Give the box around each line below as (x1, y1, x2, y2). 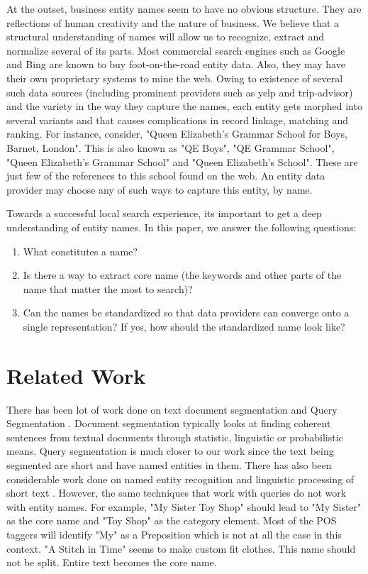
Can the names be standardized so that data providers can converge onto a (23, 305, 350, 320)
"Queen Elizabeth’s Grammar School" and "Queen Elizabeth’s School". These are (6, 154, 358, 169)
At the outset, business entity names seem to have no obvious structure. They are (6, 1, 362, 16)
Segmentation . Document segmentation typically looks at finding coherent (6, 416, 331, 431)
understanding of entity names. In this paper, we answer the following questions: (6, 219, 357, 234)
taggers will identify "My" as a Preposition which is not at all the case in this (6, 526, 342, 541)
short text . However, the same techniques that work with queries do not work (6, 485, 347, 500)
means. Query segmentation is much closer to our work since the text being (6, 443, 334, 458)
